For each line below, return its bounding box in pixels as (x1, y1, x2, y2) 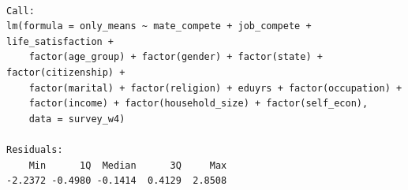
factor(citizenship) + (6, 66, 125, 78)
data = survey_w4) (28, 113, 125, 125)
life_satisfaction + (6, 35, 114, 47)
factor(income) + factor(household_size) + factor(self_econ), (28, 98, 369, 110)
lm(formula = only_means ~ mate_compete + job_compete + (6, 20, 312, 32)
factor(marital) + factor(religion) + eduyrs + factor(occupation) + (28, 82, 402, 94)
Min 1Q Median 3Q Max (28, 159, 227, 171)
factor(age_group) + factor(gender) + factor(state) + (28, 51, 323, 63)
